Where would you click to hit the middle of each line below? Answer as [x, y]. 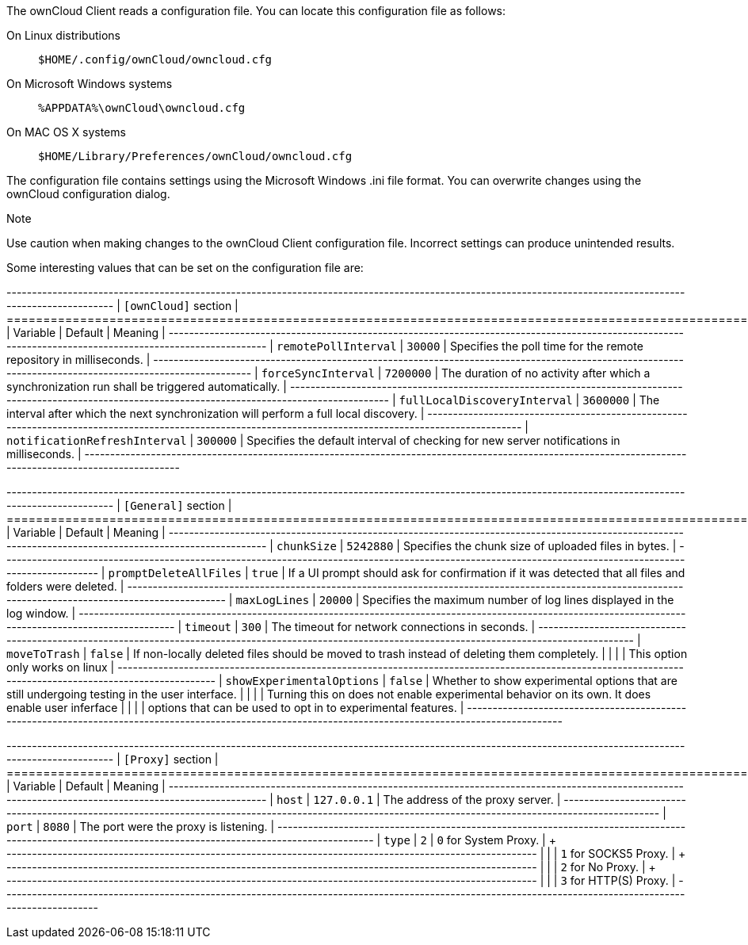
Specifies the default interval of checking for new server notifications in [433, 440]
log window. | [41, 613]
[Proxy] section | [171, 759]
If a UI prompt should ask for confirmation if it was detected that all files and [487, 573]
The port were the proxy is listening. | [177, 826]
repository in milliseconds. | [78, 360]
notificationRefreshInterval [97, 441]
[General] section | [177, 505]
